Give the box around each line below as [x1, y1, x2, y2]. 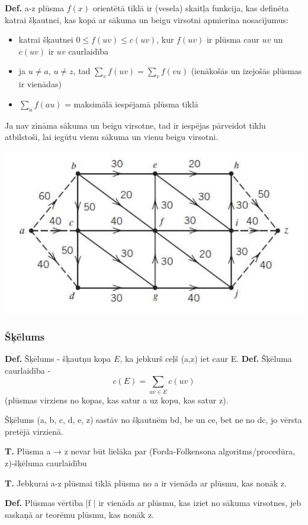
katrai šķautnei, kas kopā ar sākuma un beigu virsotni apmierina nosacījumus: [5, 13, 288, 26]
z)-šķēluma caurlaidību [5, 457, 87, 469]
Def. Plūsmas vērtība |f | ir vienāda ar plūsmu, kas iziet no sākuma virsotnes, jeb [5, 497, 301, 509]
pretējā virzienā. [5, 425, 63, 437]
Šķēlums [5, 329, 45, 343]
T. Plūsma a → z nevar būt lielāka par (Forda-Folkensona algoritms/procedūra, [5, 445, 296, 457]
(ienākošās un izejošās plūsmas [191, 65, 302, 77]
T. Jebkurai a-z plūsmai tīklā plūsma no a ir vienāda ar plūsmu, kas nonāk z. [5, 476, 287, 489]
